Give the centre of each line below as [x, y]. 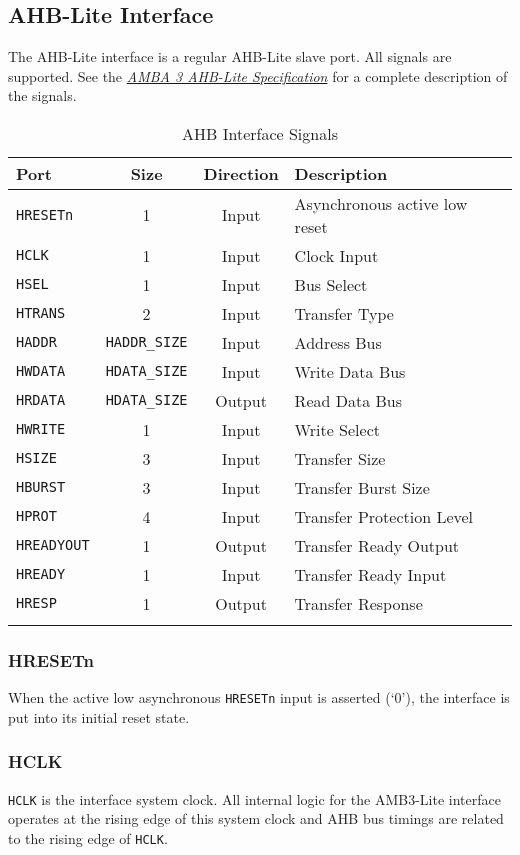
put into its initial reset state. [99, 716]
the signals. [42, 95]
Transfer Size [340, 458]
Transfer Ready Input [370, 574]
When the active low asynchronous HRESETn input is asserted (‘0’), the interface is [259, 697]
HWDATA [41, 371]
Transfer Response [358, 603]
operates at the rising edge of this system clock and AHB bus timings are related [256, 818]
